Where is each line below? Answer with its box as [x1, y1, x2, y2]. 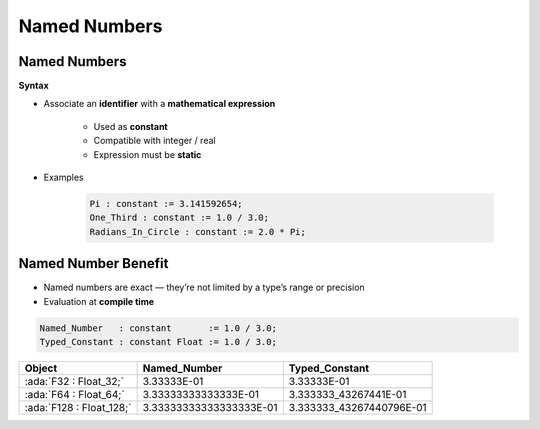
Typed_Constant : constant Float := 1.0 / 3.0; [39, 336, 277, 348]
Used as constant [93, 120, 169, 132]
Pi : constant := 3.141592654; [89, 198, 244, 209]
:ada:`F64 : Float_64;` [24, 388, 125, 402]
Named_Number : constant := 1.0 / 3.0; [39, 322, 277, 334]
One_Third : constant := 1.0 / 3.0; [89, 212, 270, 224]
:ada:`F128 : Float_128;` [24, 401, 132, 415]
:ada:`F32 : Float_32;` [24, 375, 125, 389]
